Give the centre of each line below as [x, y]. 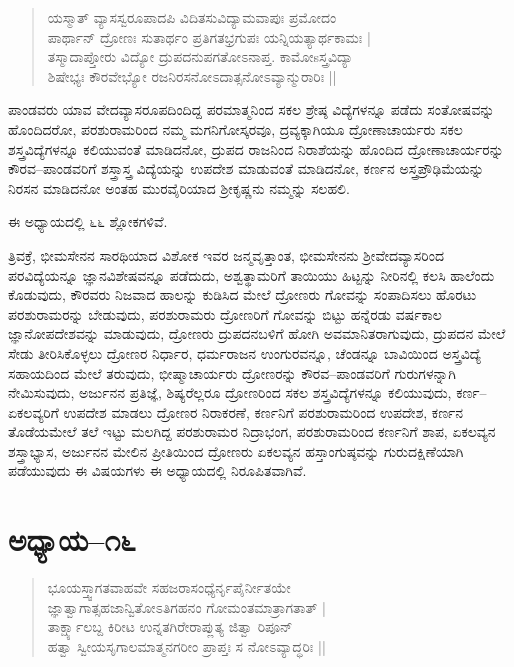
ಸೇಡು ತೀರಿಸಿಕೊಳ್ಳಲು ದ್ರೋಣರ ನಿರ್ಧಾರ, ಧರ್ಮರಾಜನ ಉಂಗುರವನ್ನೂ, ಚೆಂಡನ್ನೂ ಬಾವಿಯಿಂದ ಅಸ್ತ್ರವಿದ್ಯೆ [244, 352]
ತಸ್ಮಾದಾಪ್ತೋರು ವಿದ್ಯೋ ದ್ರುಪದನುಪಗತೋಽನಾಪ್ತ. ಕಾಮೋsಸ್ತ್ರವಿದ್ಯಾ [200, 56]
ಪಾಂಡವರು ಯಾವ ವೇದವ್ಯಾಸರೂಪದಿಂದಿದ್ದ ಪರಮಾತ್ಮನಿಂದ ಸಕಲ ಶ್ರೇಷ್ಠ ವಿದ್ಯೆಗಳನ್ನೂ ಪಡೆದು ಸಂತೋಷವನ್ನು [251, 109]
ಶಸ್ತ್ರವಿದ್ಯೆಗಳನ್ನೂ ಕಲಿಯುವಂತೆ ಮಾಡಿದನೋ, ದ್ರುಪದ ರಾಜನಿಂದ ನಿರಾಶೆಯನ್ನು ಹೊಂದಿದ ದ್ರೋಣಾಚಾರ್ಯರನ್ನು [256, 148]
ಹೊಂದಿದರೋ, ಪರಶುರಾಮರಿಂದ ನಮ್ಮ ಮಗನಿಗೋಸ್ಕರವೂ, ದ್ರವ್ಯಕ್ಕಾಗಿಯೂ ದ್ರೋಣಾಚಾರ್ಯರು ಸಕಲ [235, 128]
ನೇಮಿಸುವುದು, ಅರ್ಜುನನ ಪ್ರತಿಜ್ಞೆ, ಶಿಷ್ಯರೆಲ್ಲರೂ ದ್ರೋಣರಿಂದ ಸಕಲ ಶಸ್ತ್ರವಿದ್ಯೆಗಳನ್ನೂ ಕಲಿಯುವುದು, [230, 392]
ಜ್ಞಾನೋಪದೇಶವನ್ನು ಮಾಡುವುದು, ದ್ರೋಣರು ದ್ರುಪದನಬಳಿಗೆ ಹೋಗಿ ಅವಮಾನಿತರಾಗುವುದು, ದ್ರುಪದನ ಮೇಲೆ [257, 333]
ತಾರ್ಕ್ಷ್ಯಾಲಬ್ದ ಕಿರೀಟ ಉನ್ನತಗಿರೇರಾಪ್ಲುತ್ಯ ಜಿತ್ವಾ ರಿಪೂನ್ [170, 626]
